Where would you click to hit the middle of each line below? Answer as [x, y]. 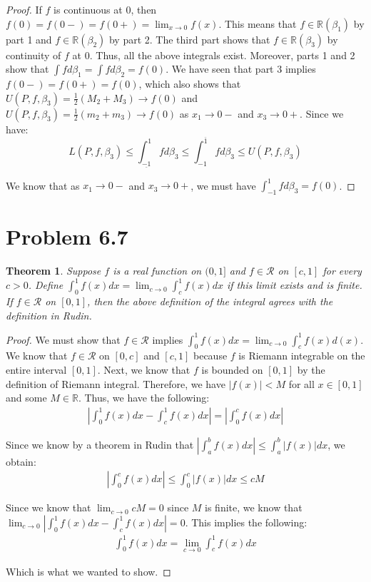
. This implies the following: [246, 522]
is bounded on [232, 369]
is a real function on [157, 271]
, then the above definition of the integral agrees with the [210, 301]
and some [26, 398]
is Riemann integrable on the [302, 356]
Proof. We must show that [63, 339]
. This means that [258, 23]
